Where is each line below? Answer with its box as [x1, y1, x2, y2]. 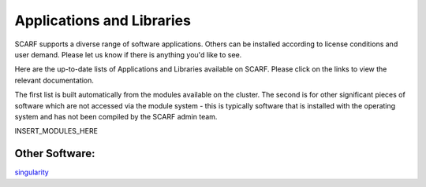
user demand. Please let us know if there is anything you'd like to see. [14, 49, 242, 59]
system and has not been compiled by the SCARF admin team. [14, 112, 218, 121]
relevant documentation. [14, 75, 95, 85]
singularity [14, 167, 49, 177]
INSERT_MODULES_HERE [14, 126, 99, 136]
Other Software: [14, 147, 95, 160]
